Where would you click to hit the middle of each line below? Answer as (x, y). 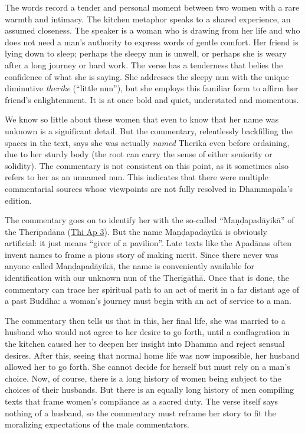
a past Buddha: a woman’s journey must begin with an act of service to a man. (148, 301)
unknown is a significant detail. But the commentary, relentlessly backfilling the (149, 130)
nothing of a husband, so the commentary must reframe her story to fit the (140, 413)
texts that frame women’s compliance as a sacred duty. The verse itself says (142, 401)
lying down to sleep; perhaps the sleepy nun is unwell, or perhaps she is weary (146, 53)
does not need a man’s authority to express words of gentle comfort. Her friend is (152, 42)
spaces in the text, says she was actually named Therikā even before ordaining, (147, 142)
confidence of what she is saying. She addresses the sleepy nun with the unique (147, 76)
